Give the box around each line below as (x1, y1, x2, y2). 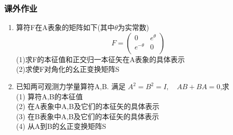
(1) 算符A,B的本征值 (16, 91, 83, 101)
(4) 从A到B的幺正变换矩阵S (16, 121, 106, 131)
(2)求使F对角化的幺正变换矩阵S (16, 64, 120, 74)
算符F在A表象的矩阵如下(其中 (16, 22, 114, 33)
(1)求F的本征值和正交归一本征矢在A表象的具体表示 (16, 53, 185, 64)
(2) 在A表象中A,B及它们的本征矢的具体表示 (16, 101, 160, 112)
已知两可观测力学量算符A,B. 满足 (16, 81, 126, 91)
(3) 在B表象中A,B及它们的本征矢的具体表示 (16, 111, 159, 121)
